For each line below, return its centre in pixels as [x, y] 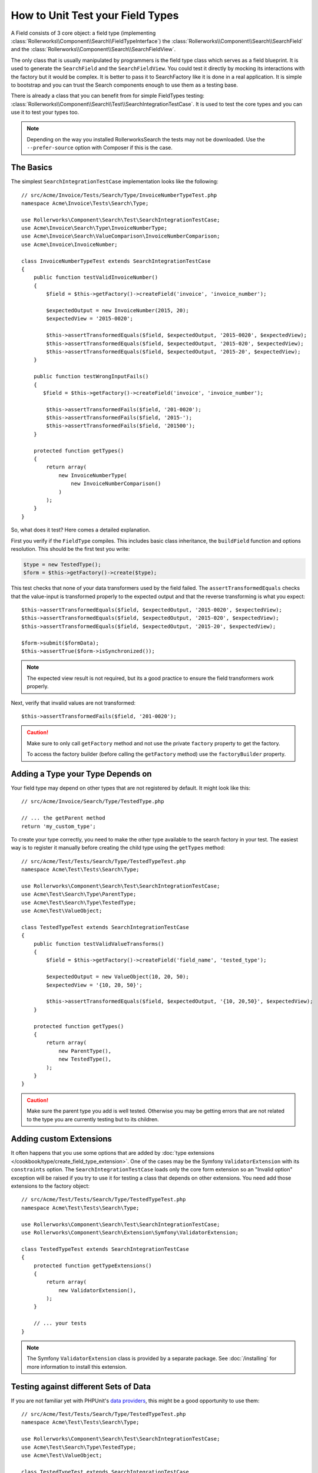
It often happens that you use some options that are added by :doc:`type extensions [113, 1153]
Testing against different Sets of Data [81, 1387]
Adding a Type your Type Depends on [82, 774]
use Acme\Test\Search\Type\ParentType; [79, 894]
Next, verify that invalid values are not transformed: [73, 703]
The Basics [32, 168]
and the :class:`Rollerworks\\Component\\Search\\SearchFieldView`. [93, 49]
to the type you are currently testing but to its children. [93, 1119]
